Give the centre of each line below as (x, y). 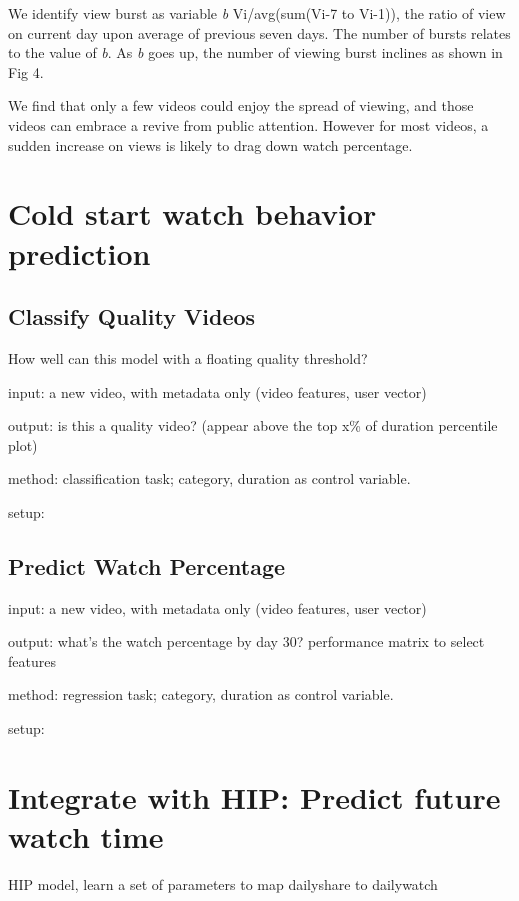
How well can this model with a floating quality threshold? (188, 357)
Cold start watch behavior (192, 213)
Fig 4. (26, 71)
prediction (79, 252)
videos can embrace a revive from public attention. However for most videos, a (248, 124)
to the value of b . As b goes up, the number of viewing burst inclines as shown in (255, 52)
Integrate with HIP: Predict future (254, 796)
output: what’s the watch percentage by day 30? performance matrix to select (246, 641)
